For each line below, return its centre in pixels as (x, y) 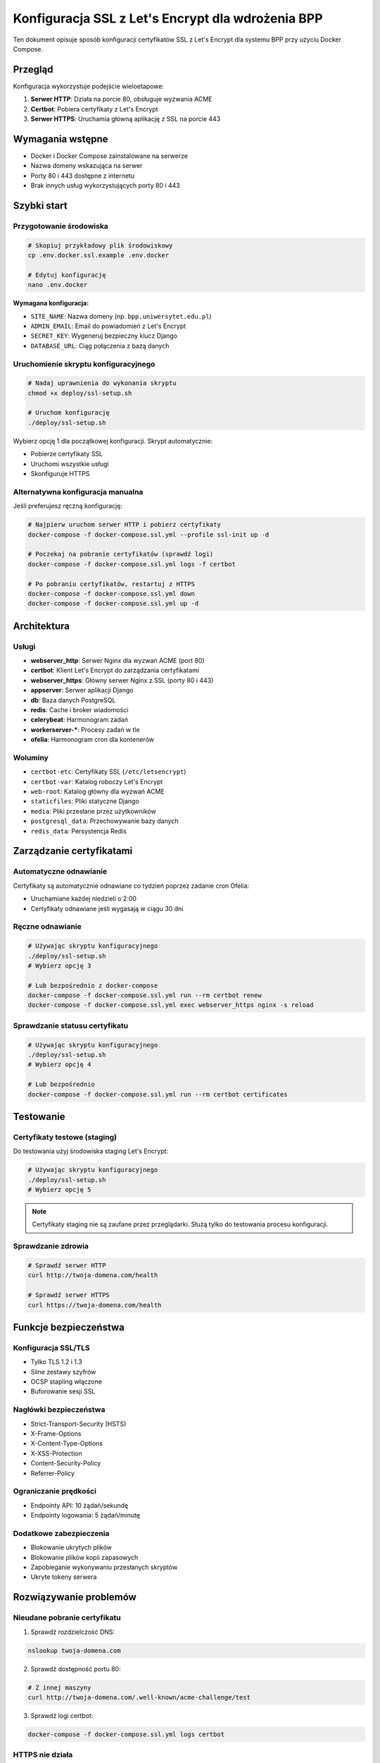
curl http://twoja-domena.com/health (93, 1275)
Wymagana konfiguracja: (51, 303)
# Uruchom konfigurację (69, 413)
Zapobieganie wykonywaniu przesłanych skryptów (104, 1567)
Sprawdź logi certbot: (62, 1715)
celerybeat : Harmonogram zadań (79, 720)
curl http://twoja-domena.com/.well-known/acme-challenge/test (139, 1697)
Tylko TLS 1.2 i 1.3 (56, 1362)
